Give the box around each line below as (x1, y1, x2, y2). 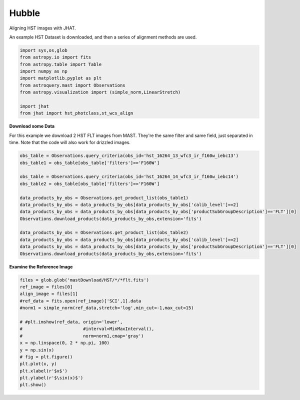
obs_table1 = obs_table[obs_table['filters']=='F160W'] (19, 160, 160, 165)
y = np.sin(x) (19, 347, 54, 352)
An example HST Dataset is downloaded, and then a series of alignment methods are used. (9, 34, 197, 40)
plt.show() (19, 382, 46, 387)
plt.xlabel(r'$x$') (19, 368, 67, 373)
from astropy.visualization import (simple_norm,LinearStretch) (19, 89, 181, 95)
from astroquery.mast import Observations (19, 82, 125, 88)
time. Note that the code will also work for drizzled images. (9, 139, 131, 145)
